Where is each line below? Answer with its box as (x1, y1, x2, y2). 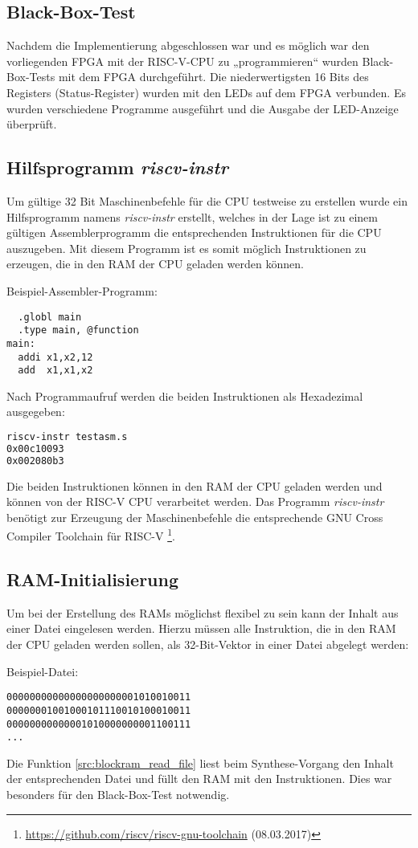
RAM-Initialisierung (6, 567, 179, 592)
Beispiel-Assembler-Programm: (6, 282, 158, 299)
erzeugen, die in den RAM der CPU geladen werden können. (6, 255, 304, 272)
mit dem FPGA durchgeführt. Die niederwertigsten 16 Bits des (58, 68, 369, 85)
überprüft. (6, 116, 57, 132)
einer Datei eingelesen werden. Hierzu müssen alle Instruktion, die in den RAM (6, 620, 396, 637)
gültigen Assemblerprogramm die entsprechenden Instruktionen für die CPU (6, 224, 382, 241)
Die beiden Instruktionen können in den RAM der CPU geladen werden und (6, 477, 383, 494)
